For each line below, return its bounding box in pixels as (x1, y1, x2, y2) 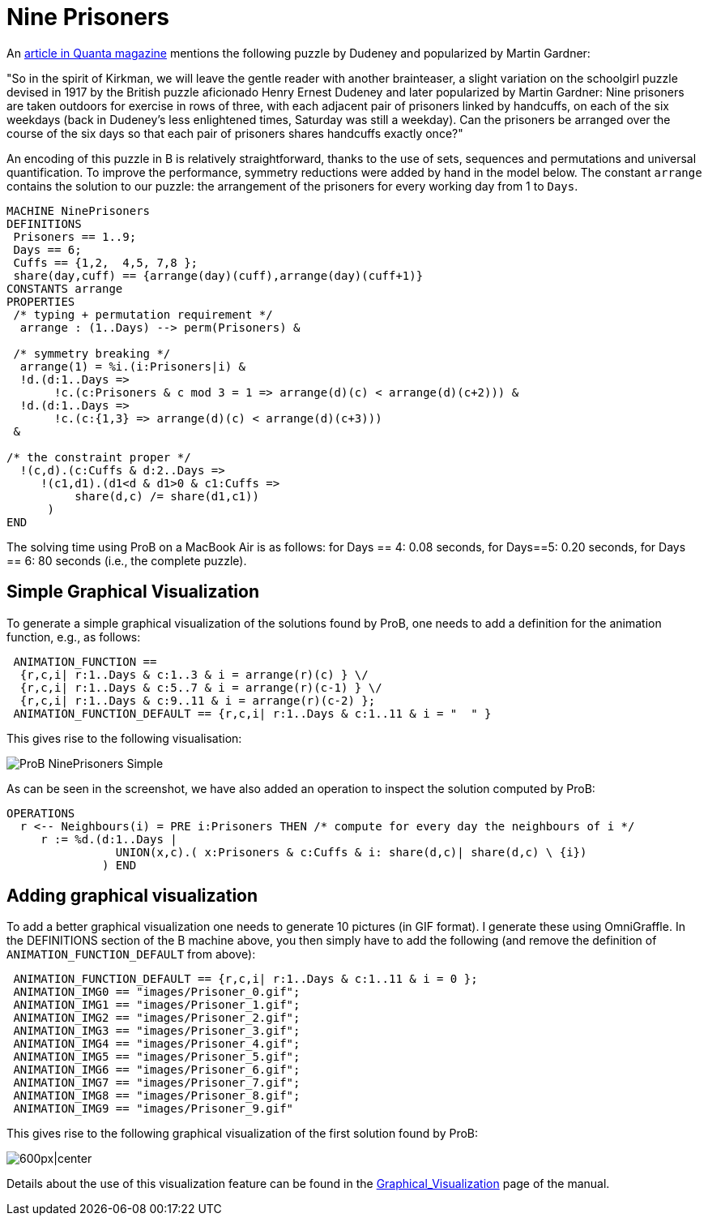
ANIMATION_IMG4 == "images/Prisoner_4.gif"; (13, 1037, 301, 1051)
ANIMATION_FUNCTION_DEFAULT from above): (6, 947, 256, 962)
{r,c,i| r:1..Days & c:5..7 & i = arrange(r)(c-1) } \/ (19, 680, 382, 694)
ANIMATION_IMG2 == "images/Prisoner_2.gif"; (13, 1011, 301, 1025)
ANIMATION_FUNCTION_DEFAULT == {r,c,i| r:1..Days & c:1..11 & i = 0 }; (13, 972, 478, 986)
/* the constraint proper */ (6, 450, 191, 464)
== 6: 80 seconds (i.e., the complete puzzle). (6, 553, 247, 568)
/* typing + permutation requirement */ (13, 307, 273, 321)
